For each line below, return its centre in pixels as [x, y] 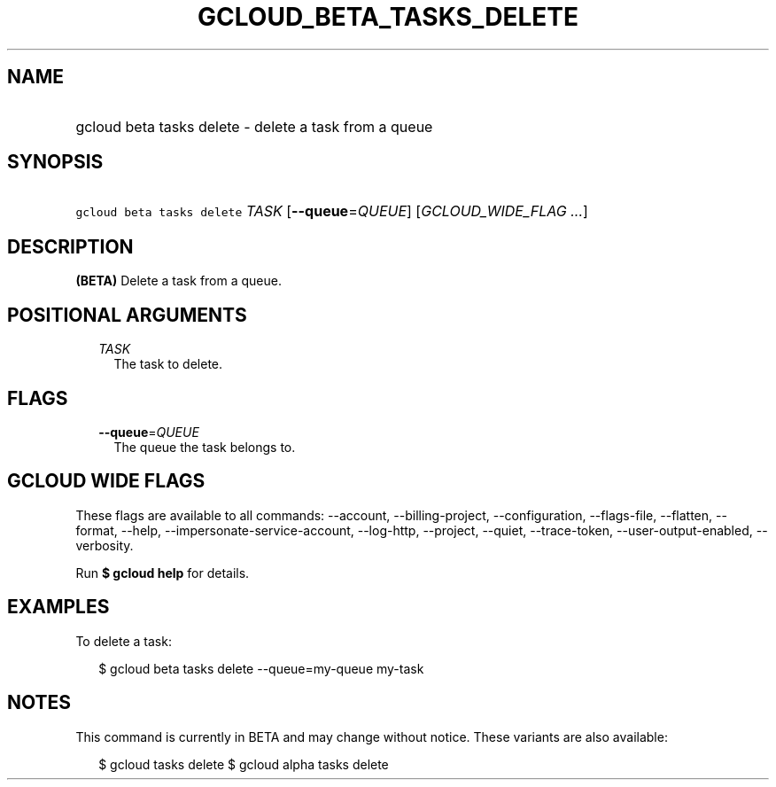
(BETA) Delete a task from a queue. [178, 281]
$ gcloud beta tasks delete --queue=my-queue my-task [261, 668]
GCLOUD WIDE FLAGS [106, 481]
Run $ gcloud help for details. [163, 573]
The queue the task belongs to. [205, 447]
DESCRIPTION [70, 246]
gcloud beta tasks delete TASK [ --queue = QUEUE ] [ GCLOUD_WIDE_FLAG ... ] [332, 211]
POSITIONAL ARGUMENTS [127, 315]
